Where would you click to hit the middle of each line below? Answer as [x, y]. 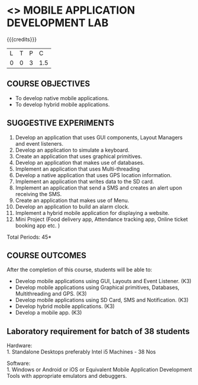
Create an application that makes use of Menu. [72, 200]
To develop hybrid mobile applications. [62, 104]
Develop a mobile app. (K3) [48, 313]
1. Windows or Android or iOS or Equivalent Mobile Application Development [99, 370]
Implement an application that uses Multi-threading [77, 169]
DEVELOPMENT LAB [58, 23]
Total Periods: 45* [29, 237]
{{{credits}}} [22, 39]
